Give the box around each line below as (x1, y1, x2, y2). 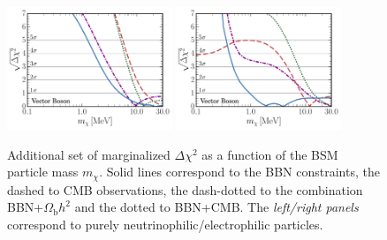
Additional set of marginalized (7, 145, 171, 163)
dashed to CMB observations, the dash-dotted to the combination (7, 180, 363, 199)
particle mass (7, 162, 79, 181)
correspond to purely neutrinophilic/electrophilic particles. (7, 214, 323, 233)
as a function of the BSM (201, 145, 338, 163)
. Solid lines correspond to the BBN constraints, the (99, 162, 380, 181)
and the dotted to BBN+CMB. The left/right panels (74, 198, 359, 216)
